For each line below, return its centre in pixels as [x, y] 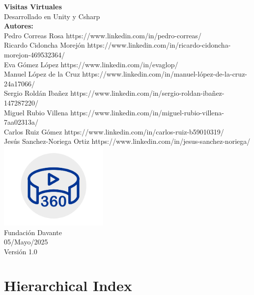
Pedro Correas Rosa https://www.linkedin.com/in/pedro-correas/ [103, 35]
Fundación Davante [33, 232]
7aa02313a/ [21, 122]
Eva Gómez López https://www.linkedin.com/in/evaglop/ [91, 64]
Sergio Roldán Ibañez [36, 93]
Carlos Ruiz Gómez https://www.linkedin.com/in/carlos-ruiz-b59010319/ [114, 131]
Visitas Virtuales [33, 6]
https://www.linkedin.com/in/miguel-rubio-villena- [147, 112]
